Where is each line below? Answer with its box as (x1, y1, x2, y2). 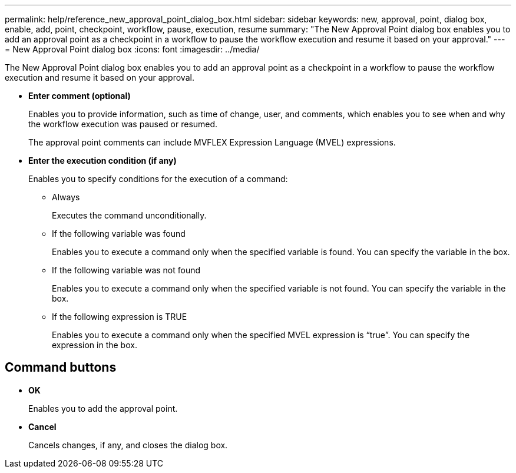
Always (52, 192, 80, 202)
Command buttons (5, 360, 117, 375)
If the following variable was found (52, 229, 186, 239)
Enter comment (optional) (28, 91, 131, 101)
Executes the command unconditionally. (52, 210, 207, 220)
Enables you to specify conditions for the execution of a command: (28, 174, 288, 184)
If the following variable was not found (52, 265, 201, 275)
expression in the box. (52, 340, 137, 350)
